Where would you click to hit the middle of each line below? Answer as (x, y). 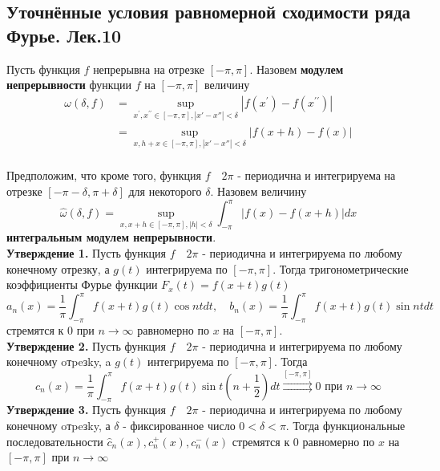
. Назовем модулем (297, 69)
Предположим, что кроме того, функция (104, 175)
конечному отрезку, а (58, 268)
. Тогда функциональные (345, 426)
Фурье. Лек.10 (64, 35)
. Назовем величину (258, 191)
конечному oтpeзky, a (59, 361)
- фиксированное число (179, 426)
